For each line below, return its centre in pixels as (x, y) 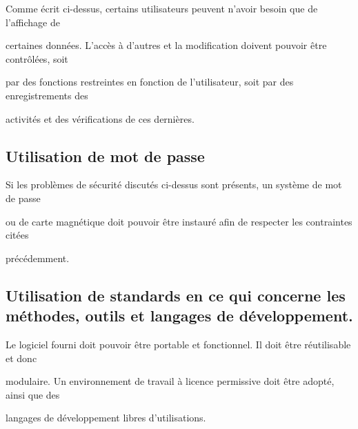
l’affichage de (33, 22)
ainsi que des (33, 394)
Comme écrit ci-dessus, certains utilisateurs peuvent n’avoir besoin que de (162, 8)
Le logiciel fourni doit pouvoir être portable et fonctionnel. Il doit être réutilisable (178, 344)
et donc (21, 358)
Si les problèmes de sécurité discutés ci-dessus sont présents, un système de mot (174, 184)
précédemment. (38, 258)
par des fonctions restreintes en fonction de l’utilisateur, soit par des (150, 82)
